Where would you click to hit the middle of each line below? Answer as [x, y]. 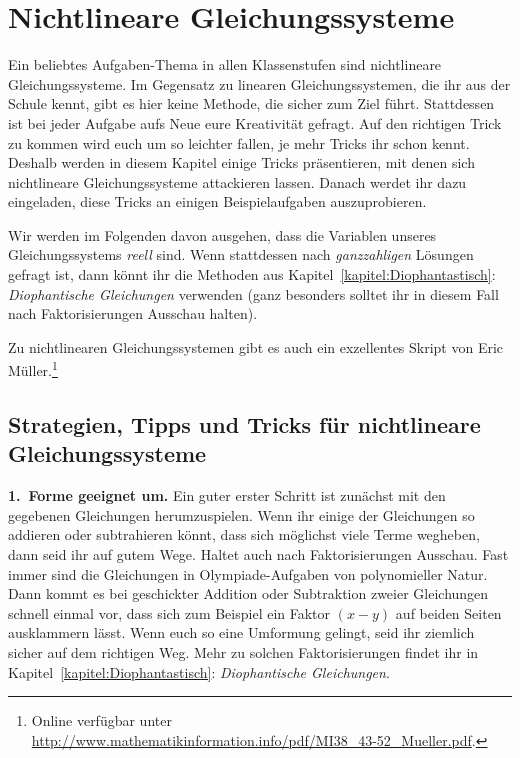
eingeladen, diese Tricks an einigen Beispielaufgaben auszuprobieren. [217, 201]
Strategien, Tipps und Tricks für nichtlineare [244, 424]
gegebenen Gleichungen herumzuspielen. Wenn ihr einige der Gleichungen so [241, 514]
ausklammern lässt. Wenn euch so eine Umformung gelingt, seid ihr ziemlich [241, 632]
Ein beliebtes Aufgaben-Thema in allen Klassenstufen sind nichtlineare [225, 64]
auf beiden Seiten [448, 612]
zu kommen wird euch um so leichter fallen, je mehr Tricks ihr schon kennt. [239, 142]
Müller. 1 [33, 369]
